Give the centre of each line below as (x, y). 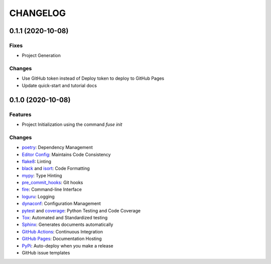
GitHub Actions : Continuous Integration (62, 231)
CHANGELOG (38, 13)
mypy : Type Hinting (42, 175)
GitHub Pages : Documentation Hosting (62, 239)
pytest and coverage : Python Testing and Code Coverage (81, 210)
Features (20, 114)
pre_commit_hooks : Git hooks (52, 183)
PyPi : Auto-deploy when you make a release (68, 245)
